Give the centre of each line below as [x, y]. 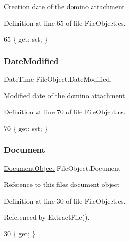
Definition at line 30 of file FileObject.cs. [65, 200]
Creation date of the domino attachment [64, 6]
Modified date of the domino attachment [64, 95]
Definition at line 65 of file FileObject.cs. [65, 23]
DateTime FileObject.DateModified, [58, 79]
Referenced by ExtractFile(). [47, 217]
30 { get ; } [20, 233]
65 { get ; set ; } [26, 39]
